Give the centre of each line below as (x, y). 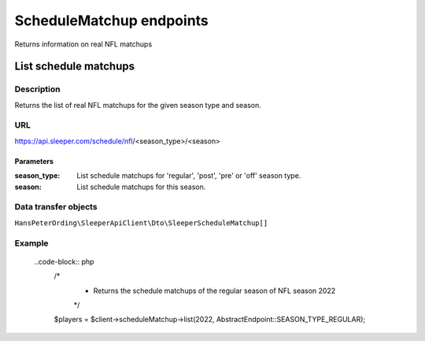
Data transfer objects (56, 207)
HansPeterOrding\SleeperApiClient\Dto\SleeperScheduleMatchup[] (141, 223)
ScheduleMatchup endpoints (111, 20)
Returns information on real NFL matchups (83, 44)
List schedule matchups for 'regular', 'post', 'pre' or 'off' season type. (189, 176)
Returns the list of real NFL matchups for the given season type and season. (138, 105)
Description (37, 89)
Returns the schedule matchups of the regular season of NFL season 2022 (214, 291)
